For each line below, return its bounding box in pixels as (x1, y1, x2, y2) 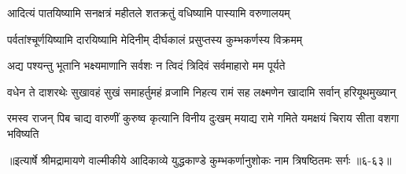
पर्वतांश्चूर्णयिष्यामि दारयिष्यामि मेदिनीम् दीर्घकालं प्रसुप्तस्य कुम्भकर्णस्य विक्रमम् (7, 31, 303, 47)
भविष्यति (7, 125, 39, 141)
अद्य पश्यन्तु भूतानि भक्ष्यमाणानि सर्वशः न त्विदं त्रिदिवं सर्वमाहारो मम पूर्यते (7, 57, 286, 74)
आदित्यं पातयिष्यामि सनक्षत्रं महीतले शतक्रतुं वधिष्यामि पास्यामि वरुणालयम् (7, 5, 290, 20)
